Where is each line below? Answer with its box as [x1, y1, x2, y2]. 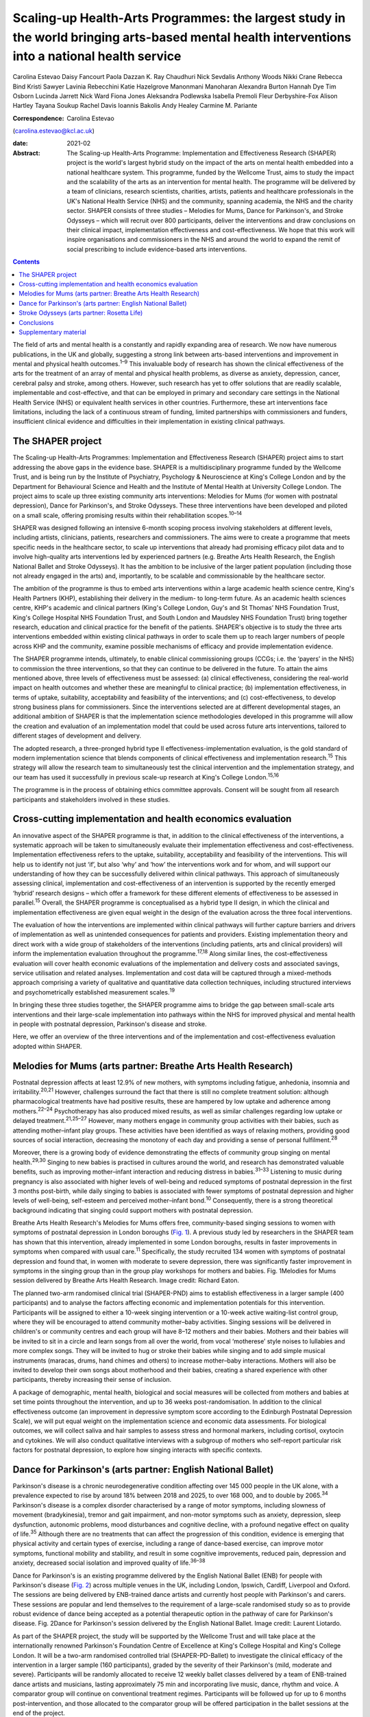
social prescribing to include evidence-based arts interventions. [66, 245, 247, 253]
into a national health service [12, 49, 182, 65]
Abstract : [12, 148, 40, 157]
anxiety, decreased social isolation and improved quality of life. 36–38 [12, 1558, 206, 1567]
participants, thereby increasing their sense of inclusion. [12, 1376, 172, 1384]
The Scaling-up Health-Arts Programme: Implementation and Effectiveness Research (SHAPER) [66, 148, 336, 157]
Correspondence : [12, 114, 64, 122]
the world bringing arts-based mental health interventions [12, 30, 352, 45]
